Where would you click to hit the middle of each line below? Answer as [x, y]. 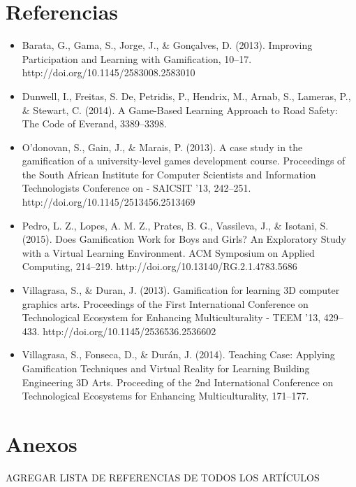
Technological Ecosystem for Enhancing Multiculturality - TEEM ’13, [171, 317]
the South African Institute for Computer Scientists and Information [169, 174]
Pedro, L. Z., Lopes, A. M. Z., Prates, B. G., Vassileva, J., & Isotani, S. [175, 225]
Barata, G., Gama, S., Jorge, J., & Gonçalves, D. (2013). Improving [167, 45]
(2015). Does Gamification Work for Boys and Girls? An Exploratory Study [184, 239]
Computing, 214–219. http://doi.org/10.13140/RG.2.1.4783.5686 [160, 266]
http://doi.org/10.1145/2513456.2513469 [109, 202]
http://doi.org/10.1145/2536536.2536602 [129, 331]
